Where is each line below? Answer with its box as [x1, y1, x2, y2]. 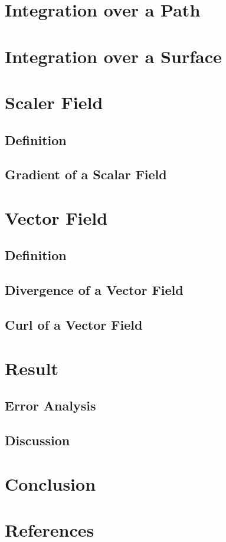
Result [5, 356, 58, 380]
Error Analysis [5, 396, 96, 415]
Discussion [5, 431, 70, 449]
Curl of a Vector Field [5, 316, 143, 334]
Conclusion [5, 471, 96, 495]
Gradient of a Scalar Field [5, 165, 167, 183]
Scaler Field [5, 90, 103, 114]
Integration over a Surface [5, 44, 222, 68]
